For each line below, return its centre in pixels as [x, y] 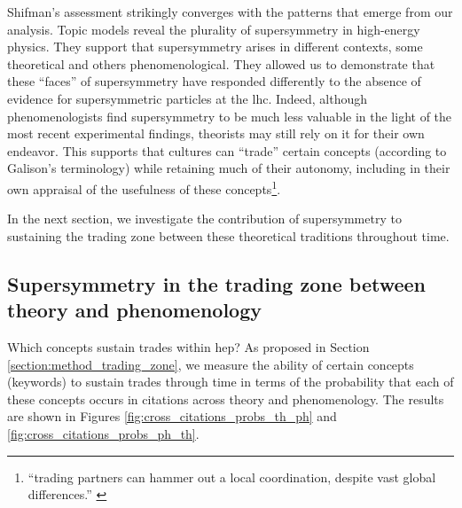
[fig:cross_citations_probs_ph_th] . [103, 433]
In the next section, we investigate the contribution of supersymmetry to [204, 219]
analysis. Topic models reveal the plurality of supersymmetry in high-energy [214, 29]
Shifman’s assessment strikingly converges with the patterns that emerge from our [230, 12]
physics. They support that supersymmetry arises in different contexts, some [215, 47]
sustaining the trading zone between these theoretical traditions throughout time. [228, 235]
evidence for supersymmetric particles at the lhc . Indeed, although [188, 98]
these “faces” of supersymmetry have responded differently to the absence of [214, 81]
